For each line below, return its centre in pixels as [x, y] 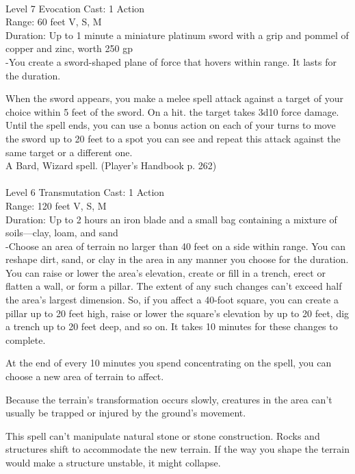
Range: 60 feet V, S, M [54, 22]
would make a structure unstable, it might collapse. [113, 462]
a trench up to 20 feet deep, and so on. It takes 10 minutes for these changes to [172, 326]
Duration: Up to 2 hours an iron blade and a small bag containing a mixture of [171, 219]
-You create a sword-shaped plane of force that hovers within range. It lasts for [171, 61]
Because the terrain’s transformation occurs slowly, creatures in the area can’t [169, 399]
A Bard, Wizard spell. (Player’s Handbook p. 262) [111, 165]
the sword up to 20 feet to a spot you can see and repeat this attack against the [173, 138]
